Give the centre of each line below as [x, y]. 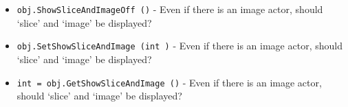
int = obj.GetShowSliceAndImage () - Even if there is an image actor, [169, 82]
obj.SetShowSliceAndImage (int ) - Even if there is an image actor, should [180, 46]
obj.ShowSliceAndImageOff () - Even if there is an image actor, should [170, 9]
